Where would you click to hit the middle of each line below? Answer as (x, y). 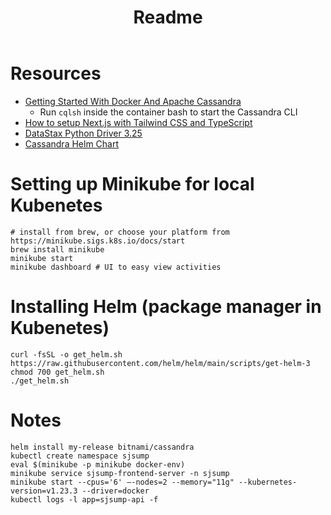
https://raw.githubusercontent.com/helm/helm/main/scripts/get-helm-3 (160, 363)
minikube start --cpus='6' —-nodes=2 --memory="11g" (122, 482)
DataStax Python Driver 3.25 (83, 133)
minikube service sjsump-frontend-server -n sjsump (120, 473)
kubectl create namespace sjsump (80, 456)
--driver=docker (115, 491)
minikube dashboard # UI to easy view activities (116, 267)
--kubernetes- (268, 482)
